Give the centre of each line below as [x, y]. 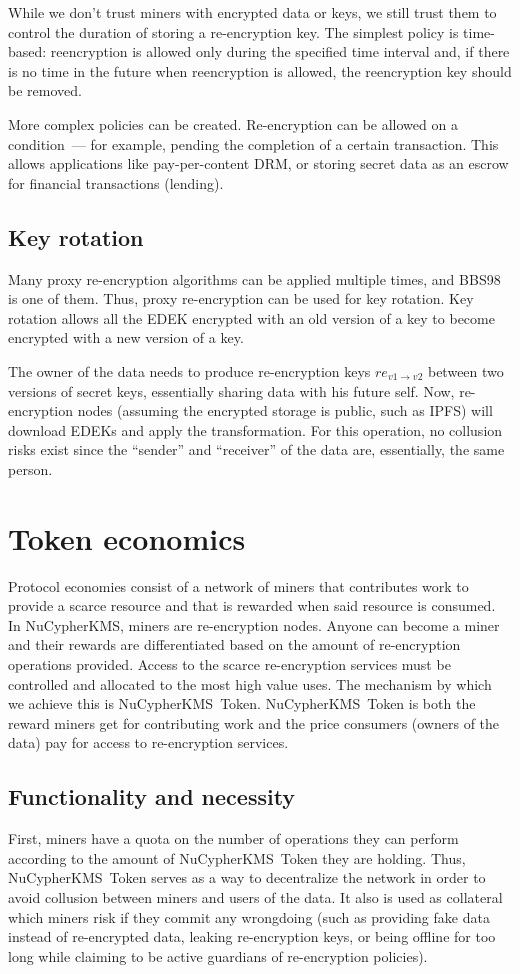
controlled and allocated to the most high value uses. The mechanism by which [250, 683]
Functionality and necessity [152, 796]
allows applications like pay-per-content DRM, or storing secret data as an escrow [258, 163]
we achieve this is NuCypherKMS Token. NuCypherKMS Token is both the [242, 703]
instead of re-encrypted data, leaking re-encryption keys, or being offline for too [252, 936]
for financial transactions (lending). [116, 182]
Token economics [127, 537]
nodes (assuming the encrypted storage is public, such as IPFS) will [285, 410]
